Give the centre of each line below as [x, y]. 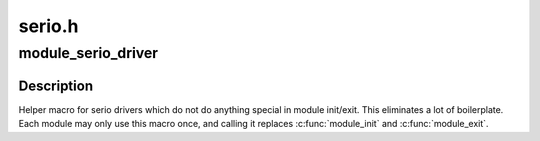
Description [56, 85]
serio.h [48, 26]
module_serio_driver [88, 53]
